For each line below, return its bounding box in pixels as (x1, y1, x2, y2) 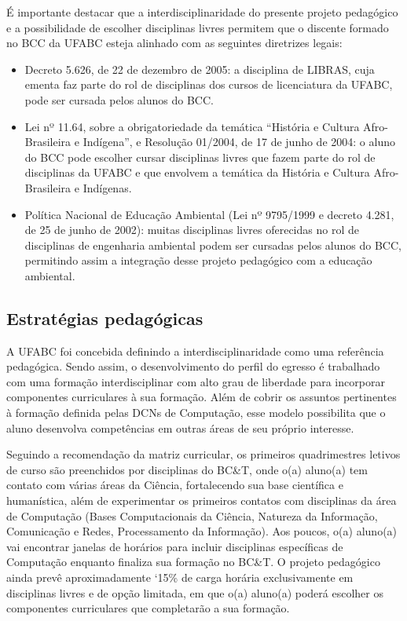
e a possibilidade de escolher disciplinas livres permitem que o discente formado (6, 19, 389, 35)
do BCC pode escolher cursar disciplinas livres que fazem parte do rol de (24, 148, 376, 165)
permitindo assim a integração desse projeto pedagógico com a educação (24, 252, 372, 268)
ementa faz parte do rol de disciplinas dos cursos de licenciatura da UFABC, (24, 76, 393, 93)
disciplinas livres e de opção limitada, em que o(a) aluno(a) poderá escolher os (6, 584, 383, 601)
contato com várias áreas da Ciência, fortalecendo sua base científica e (6, 477, 343, 493)
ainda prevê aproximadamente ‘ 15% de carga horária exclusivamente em (6, 569, 354, 586)
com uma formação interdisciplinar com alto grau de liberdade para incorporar (6, 373, 385, 389)
